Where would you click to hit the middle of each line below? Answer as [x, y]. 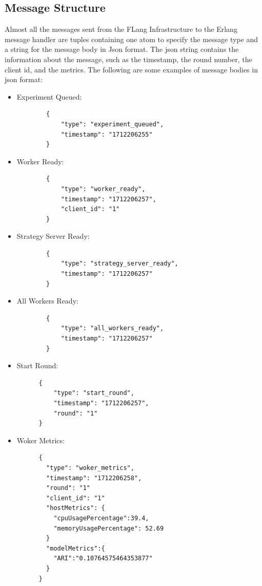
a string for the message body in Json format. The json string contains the [122, 49]
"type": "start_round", [94, 393]
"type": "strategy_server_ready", [119, 264]
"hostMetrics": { [76, 508]
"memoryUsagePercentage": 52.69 [109, 528]
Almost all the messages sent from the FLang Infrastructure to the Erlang [121, 29]
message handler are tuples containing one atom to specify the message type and [131, 39]
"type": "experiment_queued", [112, 124]
